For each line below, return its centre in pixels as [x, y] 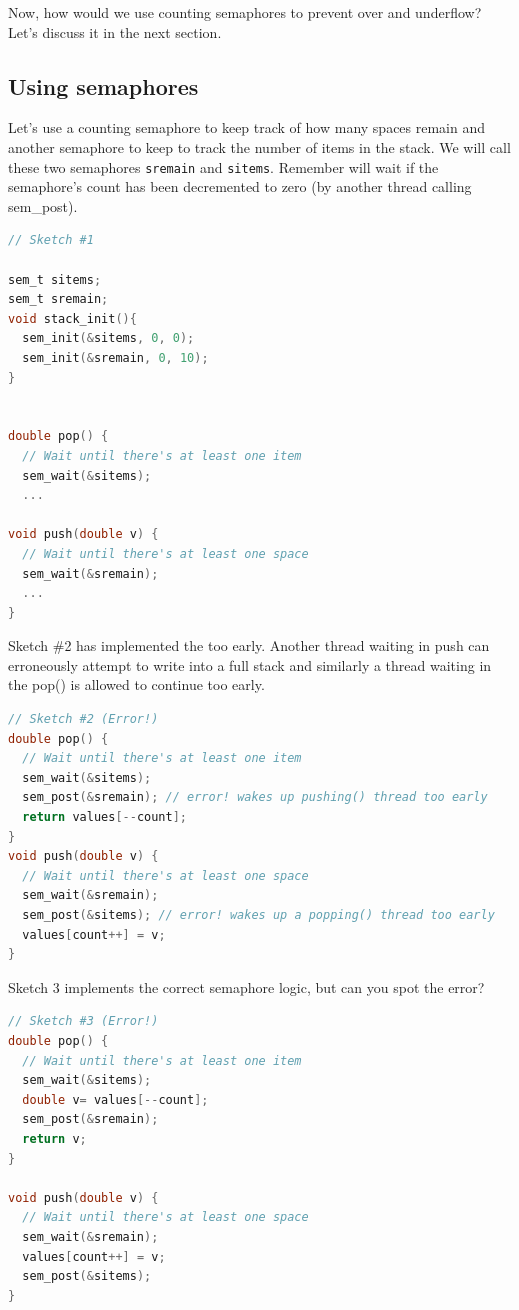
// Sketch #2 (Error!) [83, 719]
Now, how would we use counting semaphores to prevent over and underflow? [245, 12]
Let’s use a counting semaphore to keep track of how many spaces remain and [247, 127]
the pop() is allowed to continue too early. [136, 684]
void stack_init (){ [72, 318]
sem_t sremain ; [58, 299]
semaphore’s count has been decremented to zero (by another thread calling [240, 186]
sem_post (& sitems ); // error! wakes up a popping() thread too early [258, 915]
